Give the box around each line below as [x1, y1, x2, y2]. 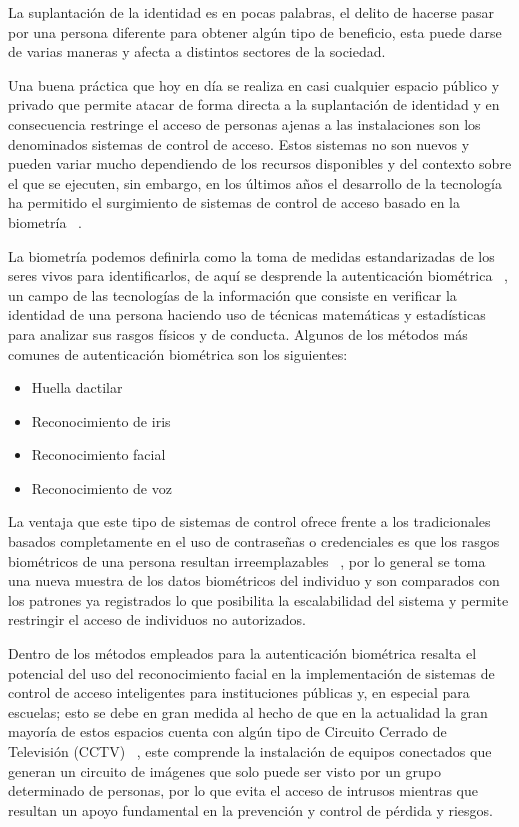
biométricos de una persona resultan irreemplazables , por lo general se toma [8, 550, 486, 571]
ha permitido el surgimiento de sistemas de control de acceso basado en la [8, 192, 461, 213]
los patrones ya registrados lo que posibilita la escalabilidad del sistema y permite [8, 589, 509, 610]
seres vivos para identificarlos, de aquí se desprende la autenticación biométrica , [8, 265, 508, 286]
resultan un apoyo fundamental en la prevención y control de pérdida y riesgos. [8, 799, 494, 820]
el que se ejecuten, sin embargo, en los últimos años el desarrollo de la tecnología [8, 172, 503, 193]
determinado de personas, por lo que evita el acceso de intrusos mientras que [8, 780, 479, 801]
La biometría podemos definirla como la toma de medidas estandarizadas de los [8, 245, 495, 266]
